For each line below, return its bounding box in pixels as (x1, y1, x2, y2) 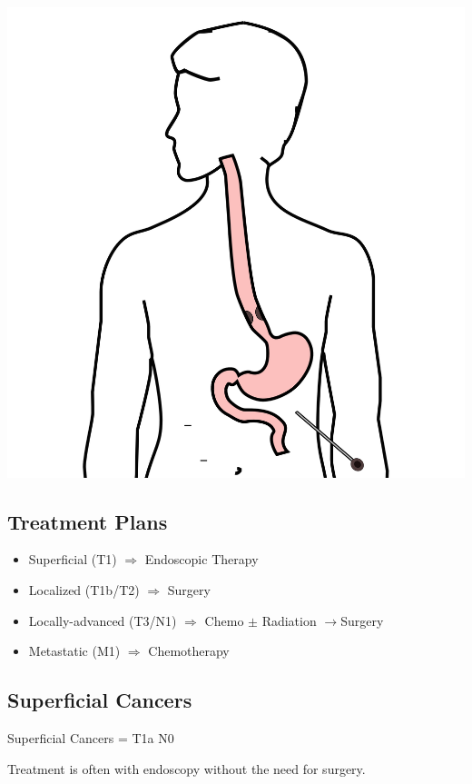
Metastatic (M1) (28, 641, 121, 660)
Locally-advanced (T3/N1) (28, 610, 177, 630)
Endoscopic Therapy (144, 550, 259, 569)
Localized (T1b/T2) (28, 581, 140, 600)
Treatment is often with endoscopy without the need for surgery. (7, 759, 366, 778)
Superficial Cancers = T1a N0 (7, 729, 174, 748)
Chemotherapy (148, 641, 230, 660)
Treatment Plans (7, 507, 168, 535)
